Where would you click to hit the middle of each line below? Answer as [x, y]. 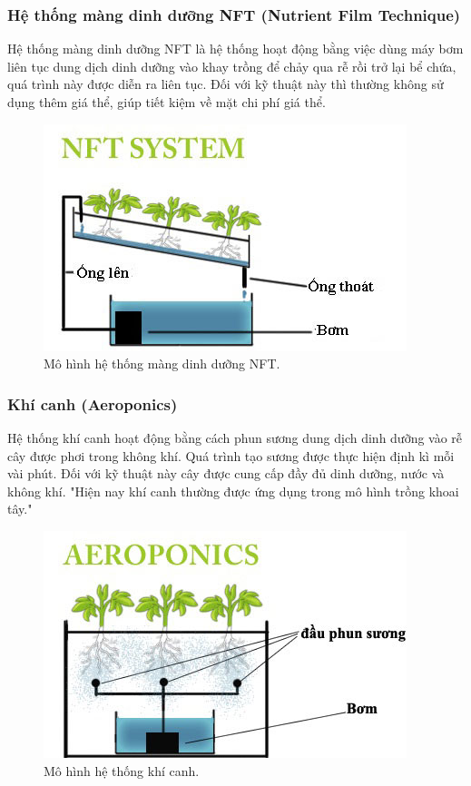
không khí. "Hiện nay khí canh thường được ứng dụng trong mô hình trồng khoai [233, 491]
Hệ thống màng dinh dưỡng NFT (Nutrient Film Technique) [234, 14]
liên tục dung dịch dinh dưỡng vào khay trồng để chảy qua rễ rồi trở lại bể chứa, [232, 66]
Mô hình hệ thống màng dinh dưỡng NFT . [162, 364]
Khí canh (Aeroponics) [93, 403]
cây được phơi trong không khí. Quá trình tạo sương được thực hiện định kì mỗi [231, 455]
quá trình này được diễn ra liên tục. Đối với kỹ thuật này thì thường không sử [226, 84]
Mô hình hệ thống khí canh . [122, 770]
